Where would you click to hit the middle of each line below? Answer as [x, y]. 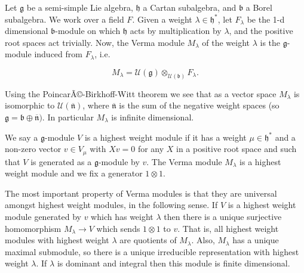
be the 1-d [266, 19]
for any [151, 149]
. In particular [68, 117]
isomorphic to [30, 105]
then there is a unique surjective [223, 217]
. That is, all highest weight [228, 228]
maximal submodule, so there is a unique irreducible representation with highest [152, 251]
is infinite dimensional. [153, 117]
